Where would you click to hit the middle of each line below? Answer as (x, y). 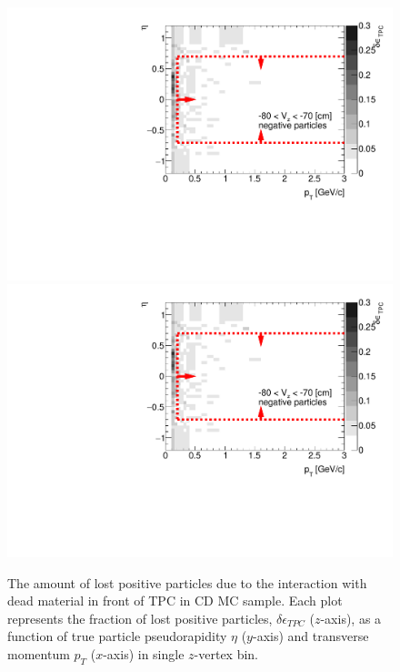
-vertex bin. (226, 653)
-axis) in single (144, 653)
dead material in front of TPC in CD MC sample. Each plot (175, 601)
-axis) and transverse (310, 636)
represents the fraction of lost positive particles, (140, 618)
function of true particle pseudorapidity (117, 636)
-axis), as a (351, 618)
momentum (39, 653)
